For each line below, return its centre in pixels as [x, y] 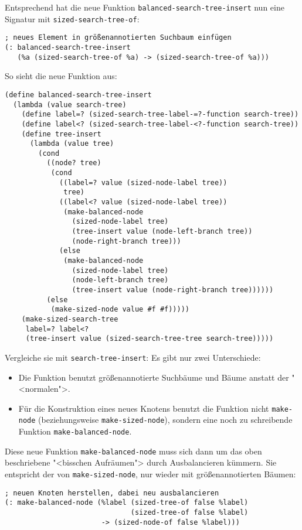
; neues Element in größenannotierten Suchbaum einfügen [118, 38]
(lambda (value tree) [72, 144]
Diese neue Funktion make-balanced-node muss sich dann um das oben [133, 451]
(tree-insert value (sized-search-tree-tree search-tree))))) [150, 339]
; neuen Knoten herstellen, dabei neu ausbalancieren [112, 493]
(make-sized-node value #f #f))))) [120, 310]
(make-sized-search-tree [70, 319]
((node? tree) [74, 163]
